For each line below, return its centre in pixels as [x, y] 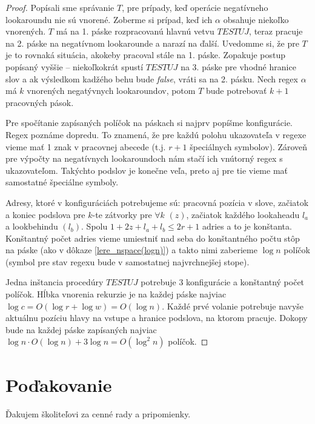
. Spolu [94, 226]
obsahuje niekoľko [256, 19]
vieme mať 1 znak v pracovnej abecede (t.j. [86, 146]
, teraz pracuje [276, 31]
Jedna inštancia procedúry [55, 282]
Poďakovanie [59, 384]
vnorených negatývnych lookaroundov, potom [111, 91]
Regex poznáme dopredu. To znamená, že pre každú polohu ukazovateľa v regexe [156, 134]
